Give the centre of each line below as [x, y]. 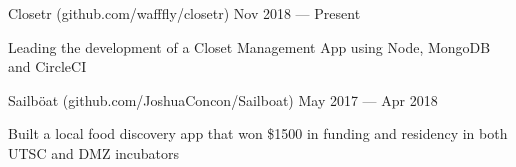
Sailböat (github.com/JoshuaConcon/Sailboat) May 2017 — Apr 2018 [223, 99]
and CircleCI [47, 66]
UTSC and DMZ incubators [94, 152]
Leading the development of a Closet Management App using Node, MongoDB [249, 46]
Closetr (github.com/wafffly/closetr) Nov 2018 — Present [184, 13]
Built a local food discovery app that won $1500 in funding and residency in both [258, 133]
